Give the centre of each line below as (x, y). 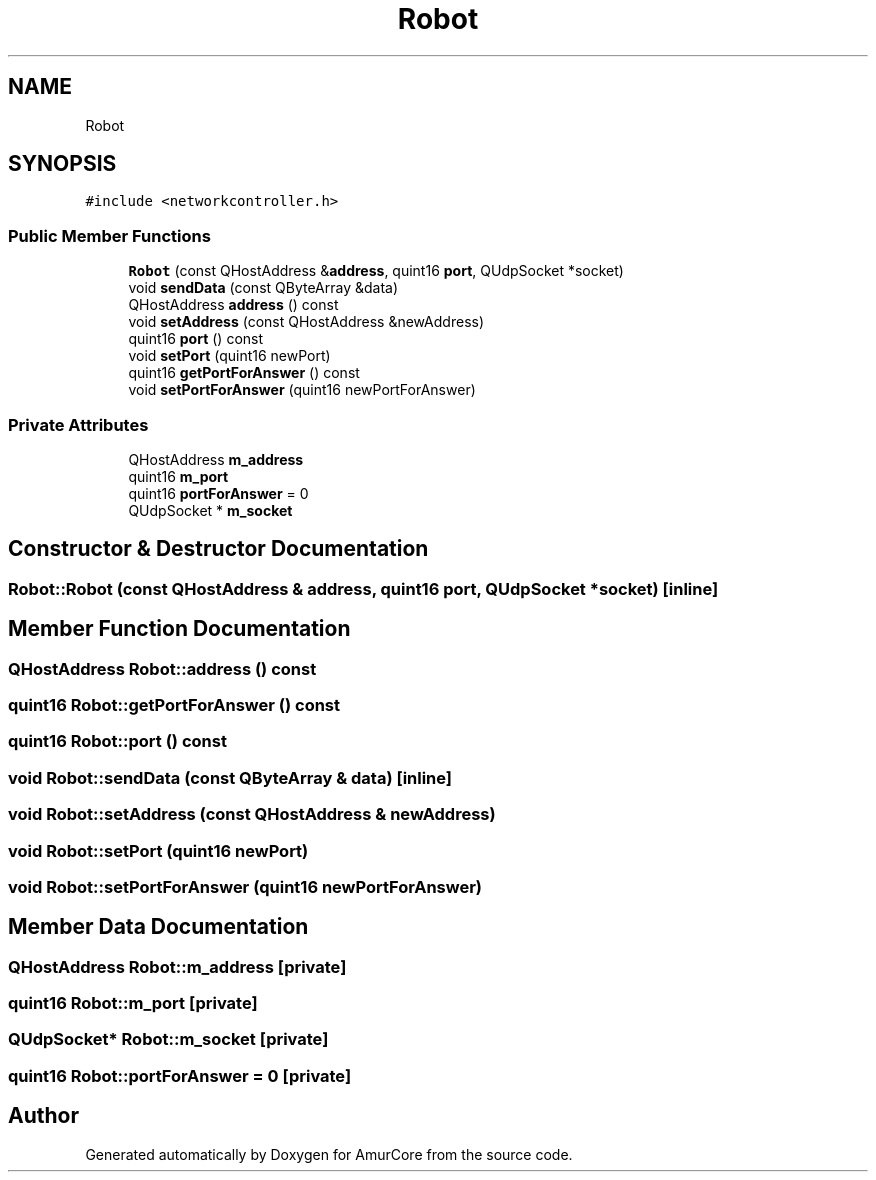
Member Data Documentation (158, 927)
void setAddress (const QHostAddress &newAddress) (306, 322)
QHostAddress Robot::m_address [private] (177, 966)
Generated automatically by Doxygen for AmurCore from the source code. (329, 1154)
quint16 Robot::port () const (117, 741)
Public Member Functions (109, 235)
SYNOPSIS (62, 164)
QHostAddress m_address (216, 459)
